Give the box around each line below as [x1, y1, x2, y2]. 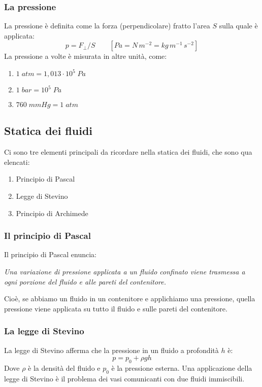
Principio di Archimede [16, 207, 88, 218]
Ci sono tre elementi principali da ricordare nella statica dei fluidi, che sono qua [4, 147, 252, 157]
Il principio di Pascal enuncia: [4, 249, 96, 260]
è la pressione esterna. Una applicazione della [111, 362, 252, 373]
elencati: [4, 156, 30, 167]
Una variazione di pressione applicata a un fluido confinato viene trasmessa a [4, 266, 245, 276]
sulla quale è [219, 20, 258, 31]
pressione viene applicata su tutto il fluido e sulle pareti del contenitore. [4, 303, 227, 313]
